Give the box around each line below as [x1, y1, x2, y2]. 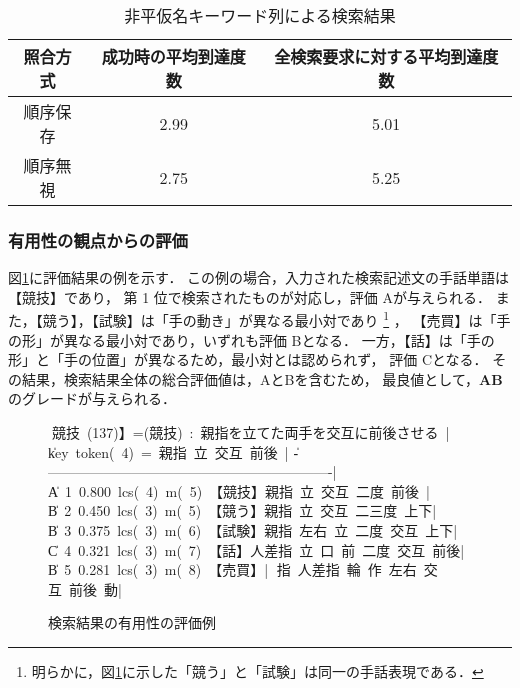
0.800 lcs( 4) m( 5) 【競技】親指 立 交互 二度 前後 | [79, 480, 430, 501]
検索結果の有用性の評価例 [48, 612, 216, 633]
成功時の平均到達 [101, 45, 230, 68]
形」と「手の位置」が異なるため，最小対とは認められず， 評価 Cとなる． [8, 349, 488, 370]
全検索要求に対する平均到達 [274, 45, 483, 68]
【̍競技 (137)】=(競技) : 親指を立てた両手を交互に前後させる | [48, 422, 450, 443]
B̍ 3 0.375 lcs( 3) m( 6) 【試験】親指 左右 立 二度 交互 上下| [48, 520, 458, 540]
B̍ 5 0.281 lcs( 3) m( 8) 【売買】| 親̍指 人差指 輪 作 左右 [48, 559, 417, 580]
